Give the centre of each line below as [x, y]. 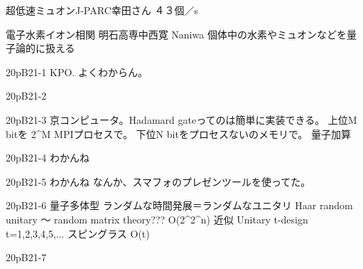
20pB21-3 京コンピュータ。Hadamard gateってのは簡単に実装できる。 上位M [181, 119]
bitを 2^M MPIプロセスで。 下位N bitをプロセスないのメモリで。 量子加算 [178, 133]
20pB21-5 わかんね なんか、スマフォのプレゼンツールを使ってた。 [158, 181]
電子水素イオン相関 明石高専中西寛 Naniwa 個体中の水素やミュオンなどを [176, 34]
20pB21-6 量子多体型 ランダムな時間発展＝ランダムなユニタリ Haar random [179, 205]
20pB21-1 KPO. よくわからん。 [77, 72]
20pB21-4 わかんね [48, 158]
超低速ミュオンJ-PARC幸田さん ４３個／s [102, 10]
